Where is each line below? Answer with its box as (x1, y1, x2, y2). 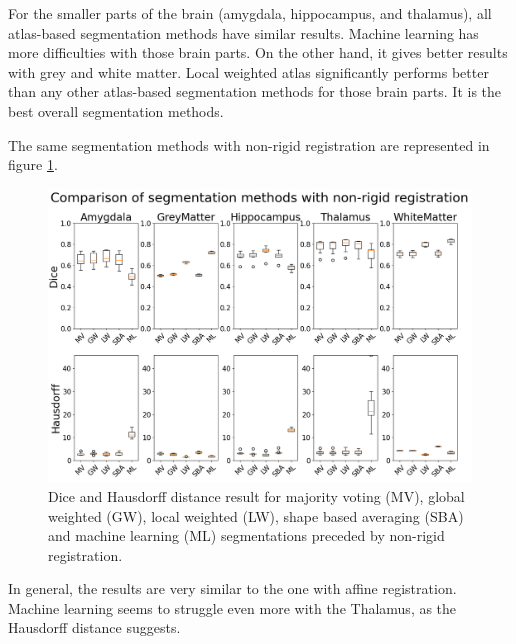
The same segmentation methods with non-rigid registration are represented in (8, 134, 490, 155)
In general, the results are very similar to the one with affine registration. (8, 578, 457, 599)
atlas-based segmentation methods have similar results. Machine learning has (8, 22, 479, 43)
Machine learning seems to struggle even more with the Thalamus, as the (8, 597, 457, 618)
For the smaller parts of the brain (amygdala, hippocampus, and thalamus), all (8, 3, 492, 23)
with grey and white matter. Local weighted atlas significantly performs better (8, 61, 489, 82)
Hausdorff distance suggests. (8, 617, 181, 638)
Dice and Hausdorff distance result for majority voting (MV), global (48, 485, 465, 506)
